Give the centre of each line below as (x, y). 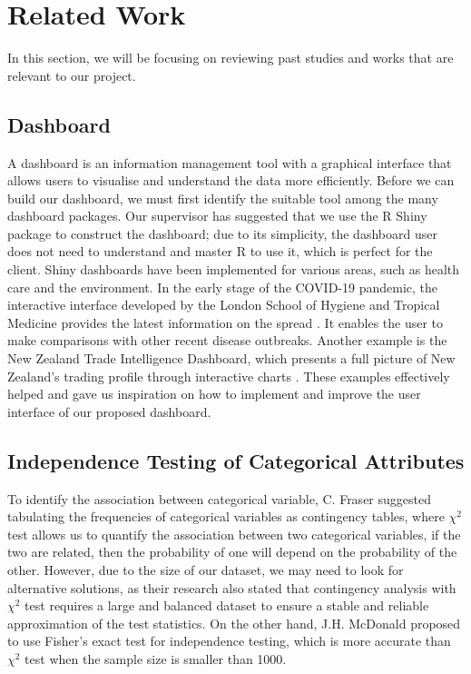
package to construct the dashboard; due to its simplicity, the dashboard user (222, 233)
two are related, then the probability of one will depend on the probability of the (232, 552)
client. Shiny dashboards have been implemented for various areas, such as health (234, 269)
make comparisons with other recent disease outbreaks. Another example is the (227, 340)
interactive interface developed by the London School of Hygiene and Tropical (224, 305)
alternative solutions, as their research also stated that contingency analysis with (232, 587)
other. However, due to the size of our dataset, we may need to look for (206, 570)
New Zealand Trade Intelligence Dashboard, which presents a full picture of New (231, 358)
